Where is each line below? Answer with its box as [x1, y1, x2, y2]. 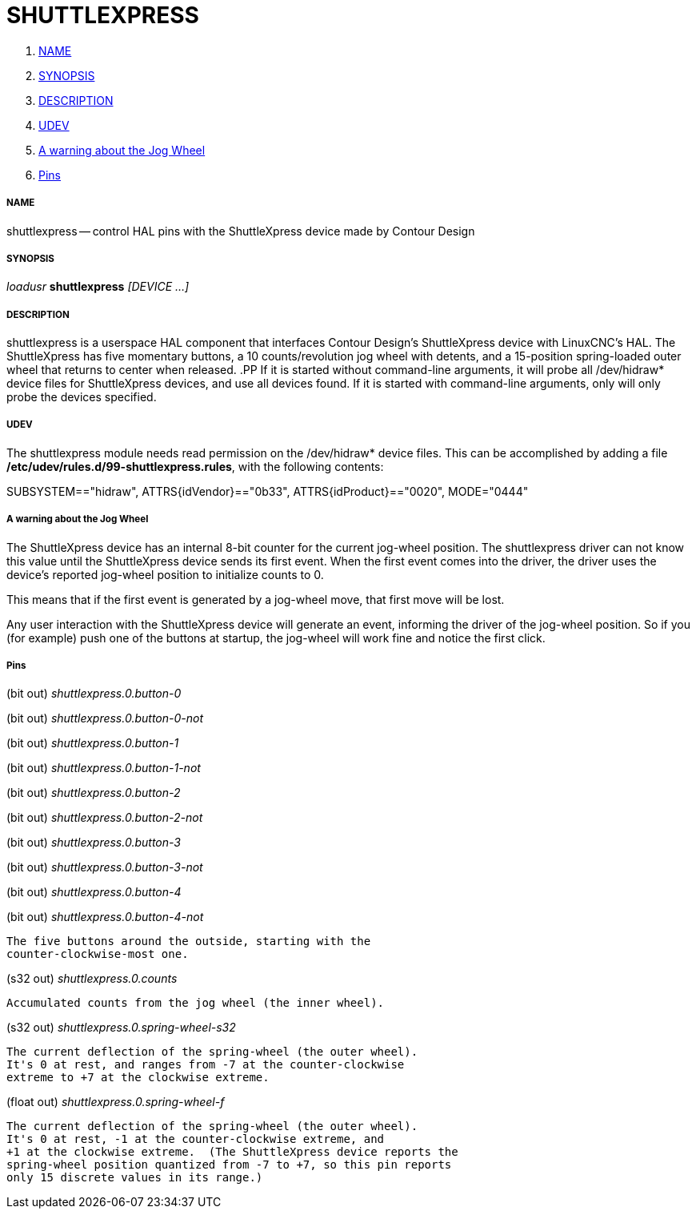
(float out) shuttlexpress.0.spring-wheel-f [6, 1095, 225, 1109]
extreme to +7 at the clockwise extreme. [6, 1071, 270, 1084]
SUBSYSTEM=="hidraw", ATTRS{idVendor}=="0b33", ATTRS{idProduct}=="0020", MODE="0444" [6, 484, 529, 498]
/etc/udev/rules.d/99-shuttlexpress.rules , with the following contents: [6, 459, 384, 473]
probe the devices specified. [6, 390, 157, 404]
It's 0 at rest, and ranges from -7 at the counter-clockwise [6, 1058, 405, 1072]
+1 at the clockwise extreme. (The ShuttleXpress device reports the [6, 1145, 458, 1159]
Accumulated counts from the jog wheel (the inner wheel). [6, 996, 385, 1010]
